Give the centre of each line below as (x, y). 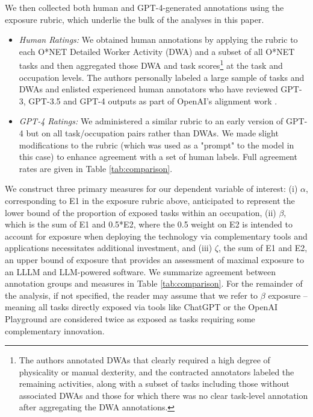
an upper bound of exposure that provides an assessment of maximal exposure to (154, 259)
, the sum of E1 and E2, (263, 248)
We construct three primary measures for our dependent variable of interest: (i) (151, 189)
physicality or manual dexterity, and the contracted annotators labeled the (156, 371)
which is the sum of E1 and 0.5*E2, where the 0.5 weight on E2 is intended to (149, 224)
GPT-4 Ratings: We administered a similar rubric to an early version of (151, 121)
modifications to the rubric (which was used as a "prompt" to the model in (156, 145)
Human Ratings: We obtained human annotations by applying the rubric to (158, 40)
